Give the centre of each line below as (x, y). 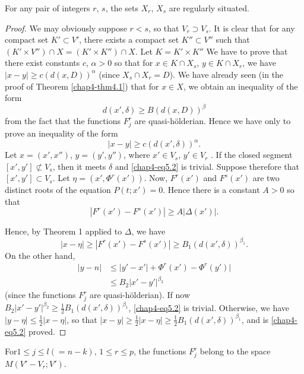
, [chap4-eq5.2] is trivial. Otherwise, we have (209, 307)
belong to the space (235, 351)
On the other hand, (40, 255)
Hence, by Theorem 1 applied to (64, 231)
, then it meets (79, 166)
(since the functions (40, 295)
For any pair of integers (47, 8)
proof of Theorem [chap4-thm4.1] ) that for (82, 86)
